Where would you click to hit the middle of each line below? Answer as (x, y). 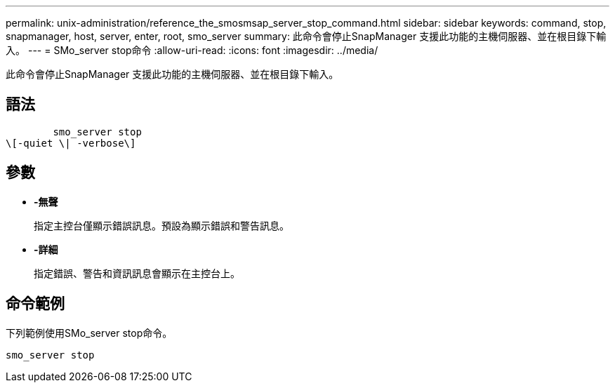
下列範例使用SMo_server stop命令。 (89, 333)
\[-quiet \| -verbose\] (71, 143)
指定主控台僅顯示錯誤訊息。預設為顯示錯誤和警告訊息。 (161, 225)
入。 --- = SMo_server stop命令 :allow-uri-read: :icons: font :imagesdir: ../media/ (192, 50)
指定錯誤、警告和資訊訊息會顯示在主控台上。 (137, 273)
